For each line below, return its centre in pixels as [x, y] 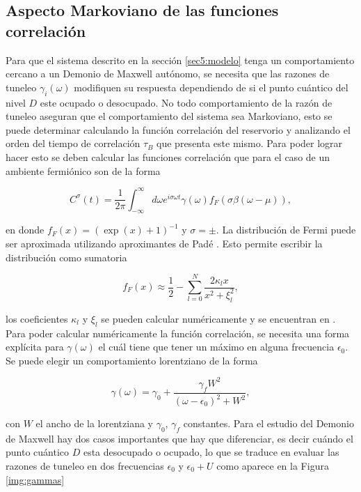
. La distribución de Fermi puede [286, 230]
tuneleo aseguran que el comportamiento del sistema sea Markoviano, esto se [169, 116]
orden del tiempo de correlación [73, 143]
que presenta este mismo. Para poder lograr [250, 143]
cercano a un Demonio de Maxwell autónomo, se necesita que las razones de [168, 74]
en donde [25, 230]
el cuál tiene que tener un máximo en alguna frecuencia [216, 347]
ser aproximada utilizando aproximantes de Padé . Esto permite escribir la [164, 244]
